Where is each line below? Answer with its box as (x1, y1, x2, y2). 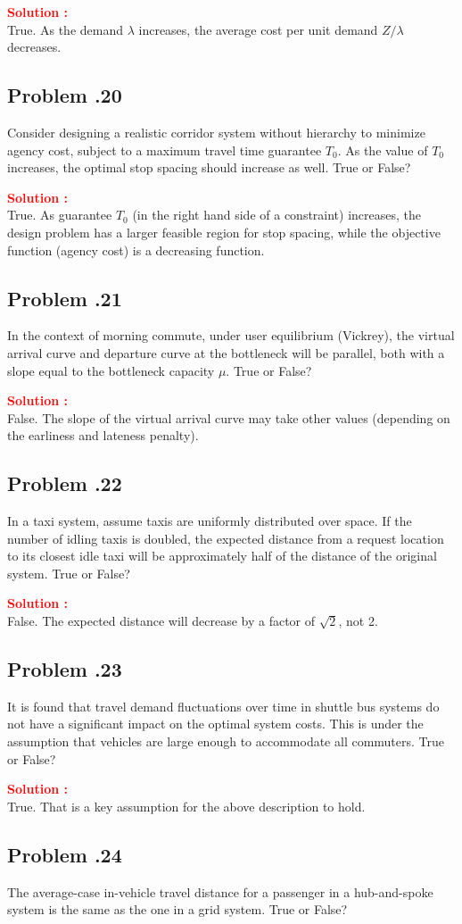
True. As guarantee (7, 205, 112, 224)
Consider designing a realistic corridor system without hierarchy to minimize (7, 122, 425, 141)
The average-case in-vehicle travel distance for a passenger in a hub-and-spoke (7, 882, 433, 901)
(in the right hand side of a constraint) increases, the (132, 205, 422, 224)
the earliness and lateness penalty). (7, 426, 199, 445)
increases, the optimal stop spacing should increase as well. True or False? (7, 158, 411, 177)
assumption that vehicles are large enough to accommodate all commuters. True (7, 732, 445, 751)
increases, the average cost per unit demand (138, 20, 378, 38)
